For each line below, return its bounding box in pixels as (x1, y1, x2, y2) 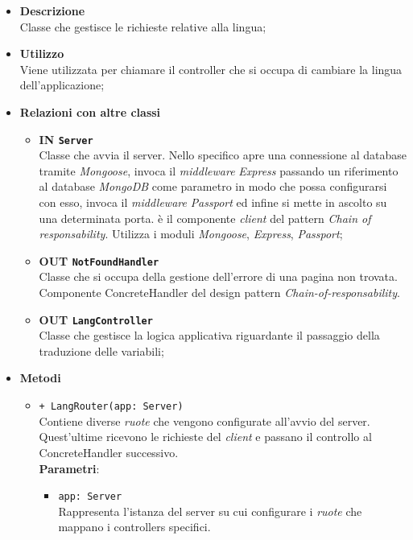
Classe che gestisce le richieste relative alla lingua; (19, 18, 266, 35)
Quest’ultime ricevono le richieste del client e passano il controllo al (39, 428, 372, 445)
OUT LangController (39, 311, 153, 328)
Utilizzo (19, 45, 64, 62)
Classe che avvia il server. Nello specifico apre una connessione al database (39, 146, 407, 163)
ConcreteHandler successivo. (39, 443, 179, 460)
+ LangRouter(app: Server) (39, 401, 184, 413)
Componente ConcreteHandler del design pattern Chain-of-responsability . (39, 284, 400, 301)
